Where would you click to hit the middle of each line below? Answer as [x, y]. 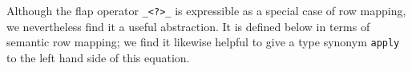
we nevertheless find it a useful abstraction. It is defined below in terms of [188, 26]
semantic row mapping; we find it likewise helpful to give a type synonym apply [203, 42]
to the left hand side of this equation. [98, 57]
